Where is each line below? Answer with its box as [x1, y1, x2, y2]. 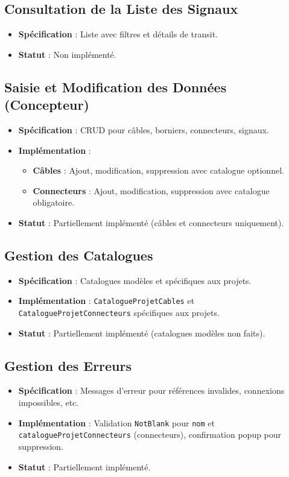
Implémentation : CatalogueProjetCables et [18, 294, 195, 307]
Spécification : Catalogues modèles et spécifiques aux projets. [18, 274, 252, 286]
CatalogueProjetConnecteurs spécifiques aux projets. [18, 306, 220, 318]
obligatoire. [33, 196, 75, 209]
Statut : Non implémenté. [18, 48, 116, 60]
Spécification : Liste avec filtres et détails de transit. [18, 28, 218, 40]
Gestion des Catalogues [4, 245, 153, 264]
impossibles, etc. [18, 396, 79, 409]
